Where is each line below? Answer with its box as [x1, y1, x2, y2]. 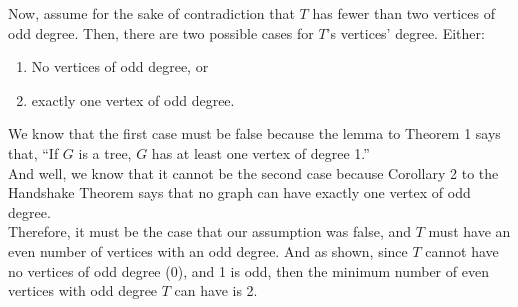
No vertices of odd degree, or [31, 56, 209, 77]
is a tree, [78, 142, 132, 163]
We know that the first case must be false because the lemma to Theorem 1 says [8, 123, 501, 144]
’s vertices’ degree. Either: [326, 22, 485, 43]
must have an [428, 221, 511, 242]
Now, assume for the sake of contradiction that [8, 3, 295, 23]
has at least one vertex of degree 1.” [151, 142, 370, 163]
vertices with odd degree [8, 280, 158, 301]
